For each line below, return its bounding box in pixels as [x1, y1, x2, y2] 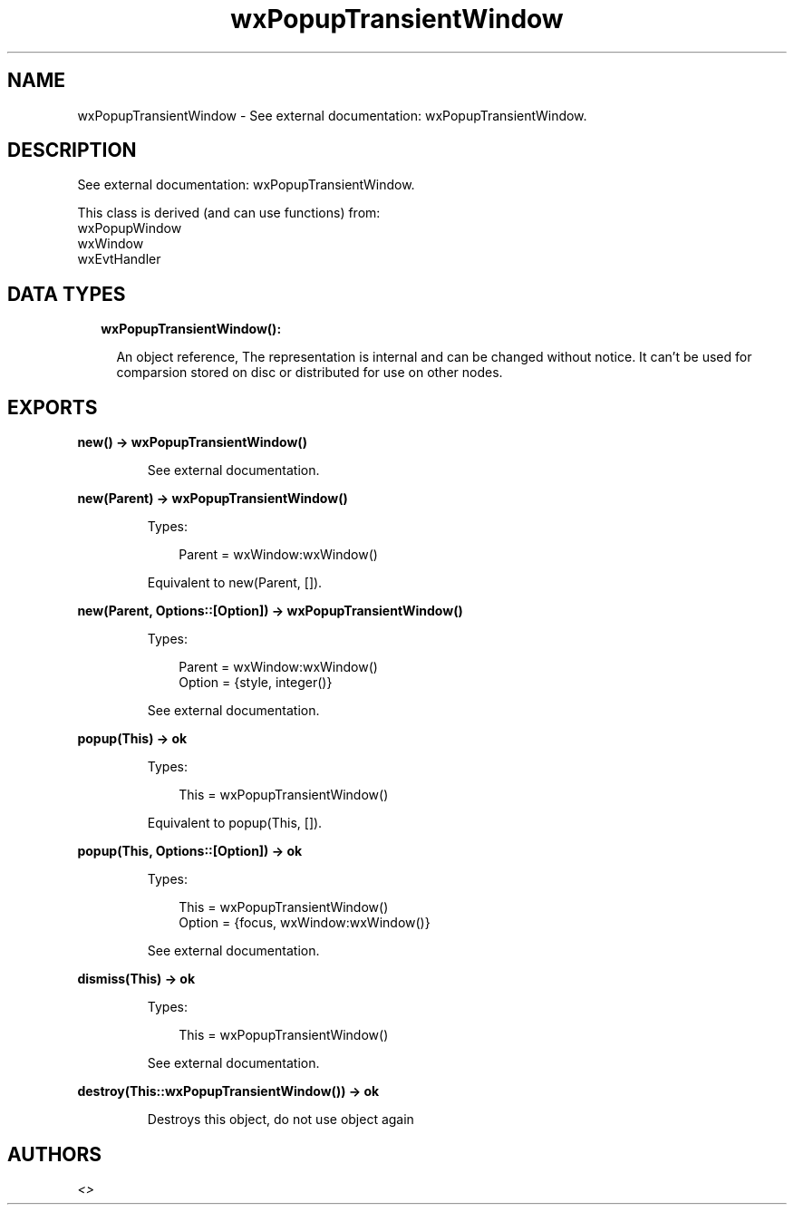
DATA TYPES [7, 282, 126, 305]
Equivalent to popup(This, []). [147, 815, 323, 831]
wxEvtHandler [77, 251, 161, 267]
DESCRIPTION [7, 139, 137, 162]
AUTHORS [7, 1142, 102, 1166]
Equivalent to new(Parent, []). [147, 575, 323, 591]
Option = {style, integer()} [179, 674, 333, 691]
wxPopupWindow [77, 220, 182, 237]
